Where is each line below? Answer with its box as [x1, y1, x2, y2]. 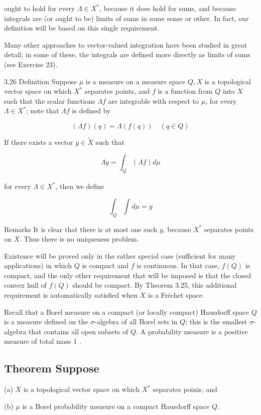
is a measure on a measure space [85, 76, 186, 86]
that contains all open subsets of [29, 326, 128, 336]
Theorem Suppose [4, 360, 99, 376]
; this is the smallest [185, 316, 247, 327]
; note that [26, 105, 59, 116]
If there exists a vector [4, 137, 73, 147]
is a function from [158, 86, 213, 96]
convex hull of [4, 280, 47, 290]
